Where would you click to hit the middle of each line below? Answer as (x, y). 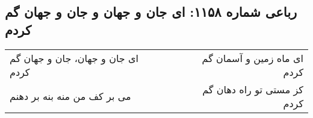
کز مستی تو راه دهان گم (253, 89)
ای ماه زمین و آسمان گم (253, 58)
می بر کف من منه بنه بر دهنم (70, 96)
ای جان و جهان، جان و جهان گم (74, 58)
